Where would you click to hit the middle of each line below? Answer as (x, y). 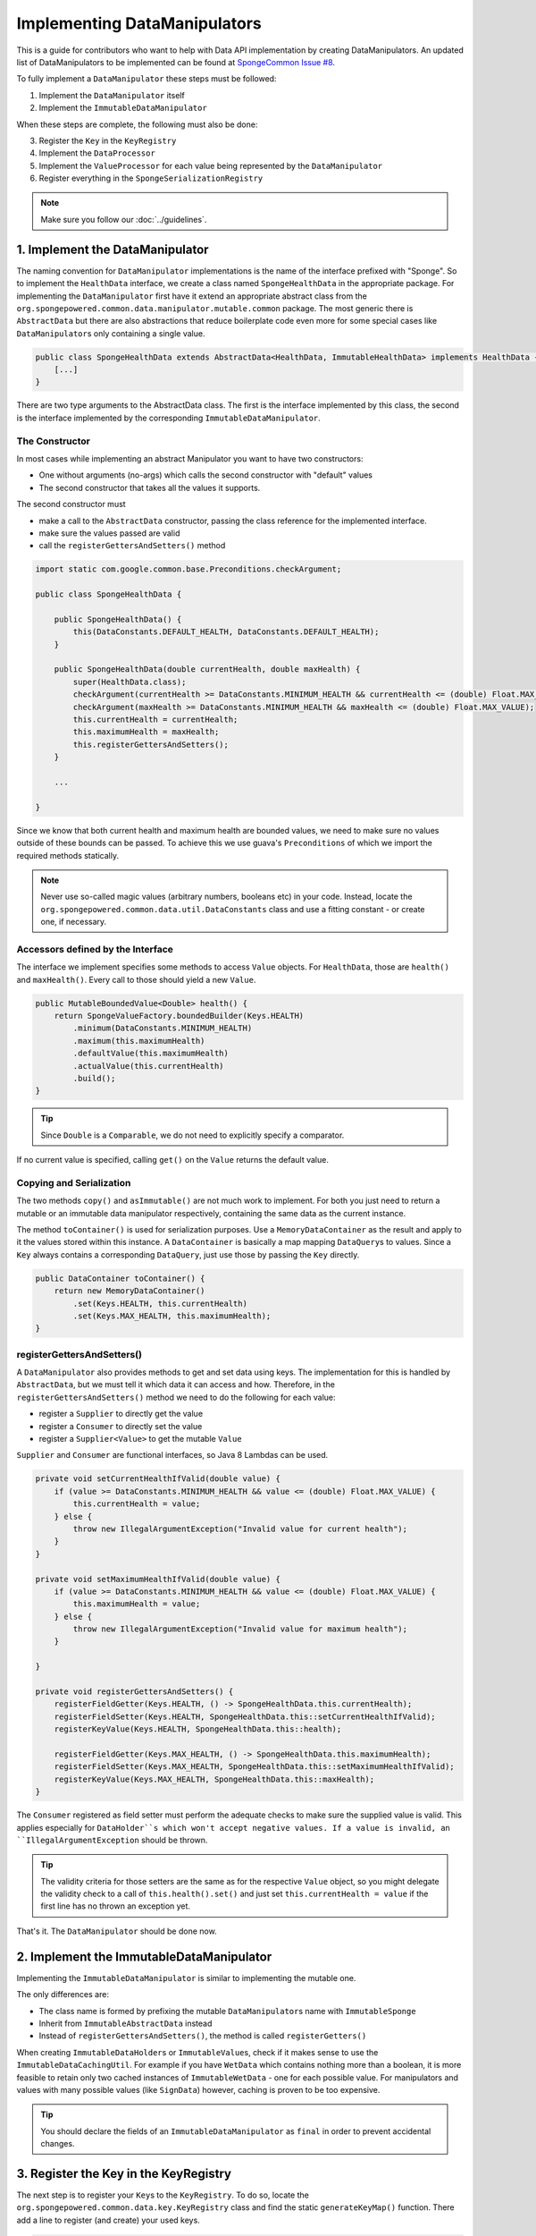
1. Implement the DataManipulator (113, 249)
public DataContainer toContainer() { (120, 1278)
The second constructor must (71, 504)
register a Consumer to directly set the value (121, 1426)
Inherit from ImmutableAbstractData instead (126, 2023)
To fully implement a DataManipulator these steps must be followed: (147, 79)
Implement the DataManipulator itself (112, 95)
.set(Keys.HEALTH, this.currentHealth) (160, 1303)
